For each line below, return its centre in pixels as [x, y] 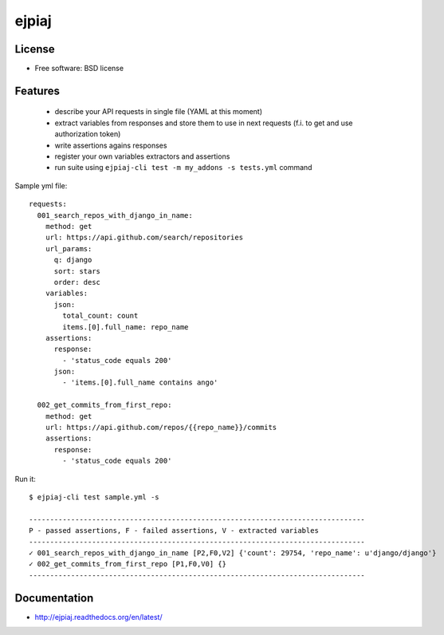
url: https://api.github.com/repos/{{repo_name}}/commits [161, 428]
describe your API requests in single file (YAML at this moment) [159, 112]
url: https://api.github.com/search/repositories [144, 238]
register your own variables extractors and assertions [142, 156]
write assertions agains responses [111, 145]
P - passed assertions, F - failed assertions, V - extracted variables [174, 531]
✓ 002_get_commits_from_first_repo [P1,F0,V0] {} [128, 564]
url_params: [69, 248]
